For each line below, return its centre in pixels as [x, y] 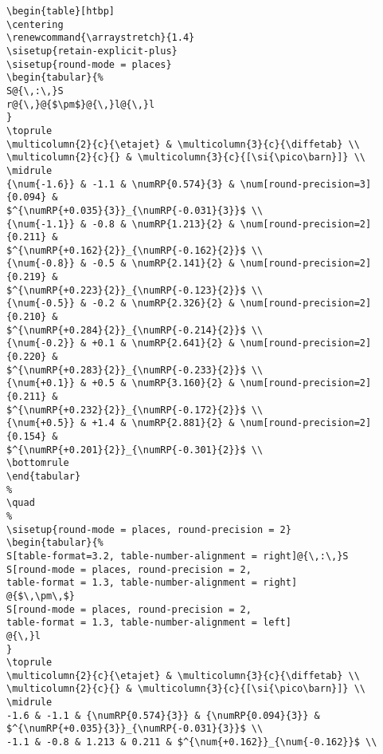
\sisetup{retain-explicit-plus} [92, 51]
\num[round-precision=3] [306, 184]
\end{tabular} [44, 476]
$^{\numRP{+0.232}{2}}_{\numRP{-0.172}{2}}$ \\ [135, 410]
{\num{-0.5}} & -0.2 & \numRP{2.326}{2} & [121, 304]
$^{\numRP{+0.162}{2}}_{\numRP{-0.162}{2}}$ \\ [135, 250]
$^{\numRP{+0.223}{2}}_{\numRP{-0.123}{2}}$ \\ [135, 290]
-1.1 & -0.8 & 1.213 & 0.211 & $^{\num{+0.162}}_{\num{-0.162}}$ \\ [192, 742]
